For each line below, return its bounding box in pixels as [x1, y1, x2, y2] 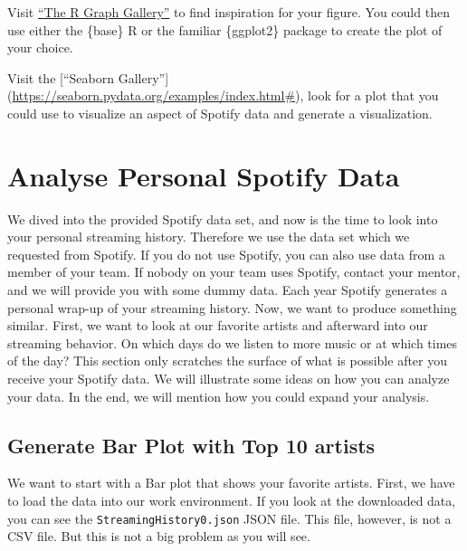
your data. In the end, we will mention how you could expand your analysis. [7, 386, 430, 405]
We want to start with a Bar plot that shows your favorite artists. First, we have [7, 473, 455, 492]
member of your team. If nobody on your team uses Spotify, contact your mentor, [7, 262, 461, 281]
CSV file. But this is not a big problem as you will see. [7, 527, 310, 546]
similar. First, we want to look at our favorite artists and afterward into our [7, 316, 428, 335]
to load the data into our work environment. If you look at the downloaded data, [7, 491, 456, 510]
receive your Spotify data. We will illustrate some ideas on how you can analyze [7, 369, 450, 388]
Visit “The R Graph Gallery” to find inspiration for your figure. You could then [7, 3, 450, 21]
